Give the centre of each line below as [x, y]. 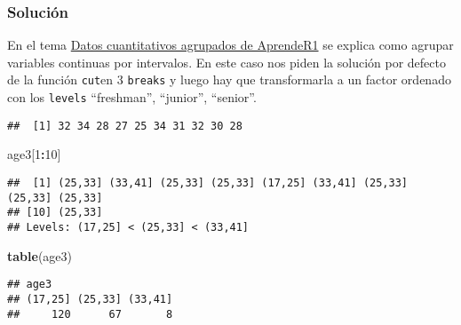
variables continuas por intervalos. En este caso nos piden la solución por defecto [227, 62]
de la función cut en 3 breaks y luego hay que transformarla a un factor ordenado [229, 79]
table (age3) [40, 255]
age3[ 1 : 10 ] [34, 154]
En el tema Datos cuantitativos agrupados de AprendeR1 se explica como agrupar [230, 45]
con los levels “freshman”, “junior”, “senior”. [132, 97]
